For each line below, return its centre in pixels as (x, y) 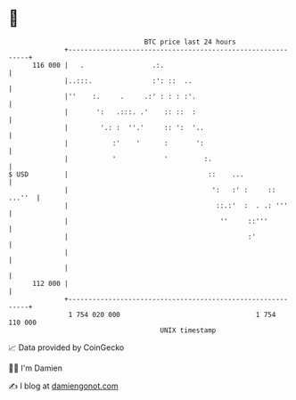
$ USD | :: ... (126, 174)
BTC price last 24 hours (190, 42)
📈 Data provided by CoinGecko (66, 347)
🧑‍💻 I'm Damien (36, 368)
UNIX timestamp (188, 330)
